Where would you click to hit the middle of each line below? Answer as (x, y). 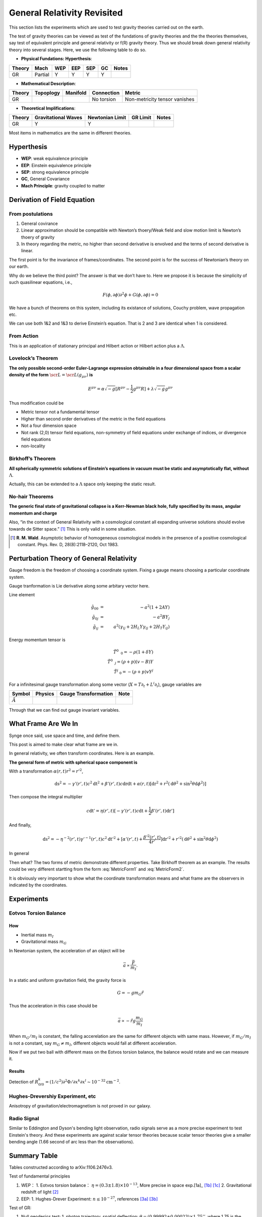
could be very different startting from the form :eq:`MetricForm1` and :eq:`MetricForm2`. (97, 869)
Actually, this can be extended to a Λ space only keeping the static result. (82, 484)
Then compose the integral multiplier (46, 796)
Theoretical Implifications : (48, 108)
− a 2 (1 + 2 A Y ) (155, 607)
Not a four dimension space (49, 425)
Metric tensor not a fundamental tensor (60, 412)
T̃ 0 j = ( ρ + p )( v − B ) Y (131, 662)
